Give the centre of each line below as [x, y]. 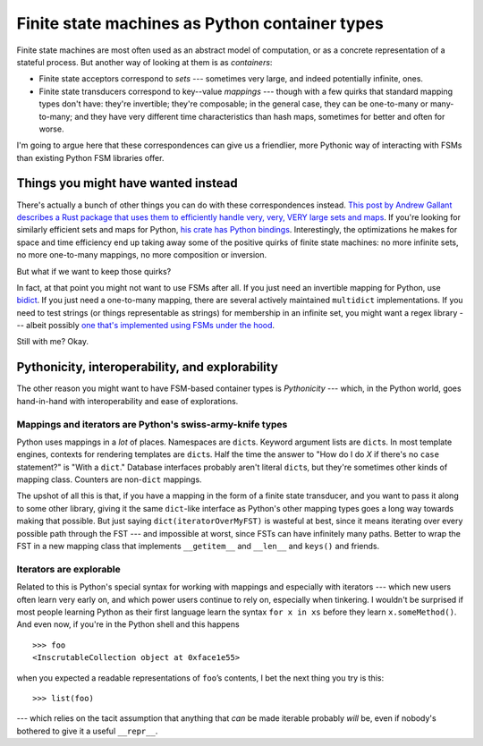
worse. [51, 129]
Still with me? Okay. [53, 342]
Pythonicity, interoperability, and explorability [148, 367]
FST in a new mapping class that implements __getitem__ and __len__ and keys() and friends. [198, 547]
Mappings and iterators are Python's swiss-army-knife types [152, 424]
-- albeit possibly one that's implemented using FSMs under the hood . [146, 326]
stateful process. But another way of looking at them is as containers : [144, 62]
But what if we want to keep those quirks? [94, 271]
